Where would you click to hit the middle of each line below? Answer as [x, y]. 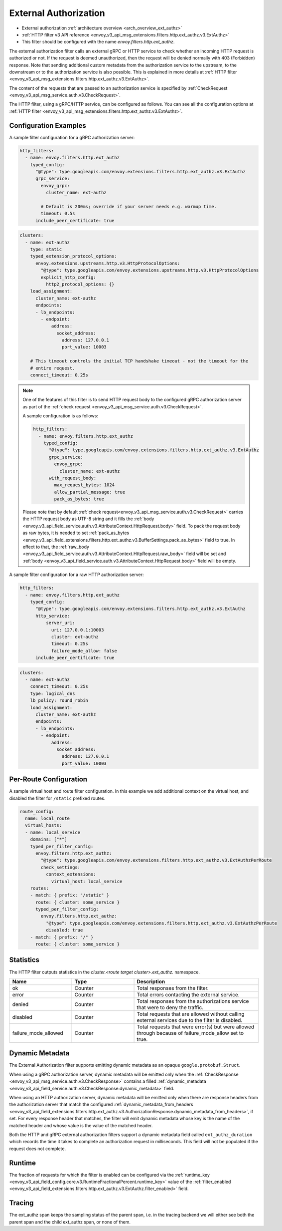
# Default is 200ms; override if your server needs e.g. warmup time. [129, 206]
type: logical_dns [53, 693]
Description [151, 981]
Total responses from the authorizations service [193, 1001]
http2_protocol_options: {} [80, 284]
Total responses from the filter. [173, 988]
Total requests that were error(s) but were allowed [196, 1027]
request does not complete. [38, 1149]
